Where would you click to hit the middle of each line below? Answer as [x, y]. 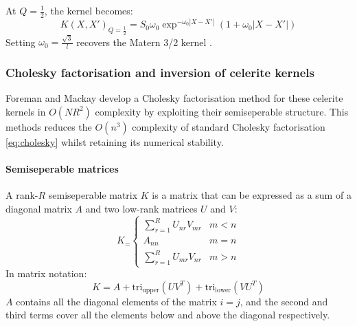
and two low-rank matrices [141, 208]
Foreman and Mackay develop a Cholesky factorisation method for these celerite [174, 98]
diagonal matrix [39, 208]
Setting [21, 42]
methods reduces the [49, 126]
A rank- [22, 195]
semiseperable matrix [93, 195]
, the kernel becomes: [89, 10]
